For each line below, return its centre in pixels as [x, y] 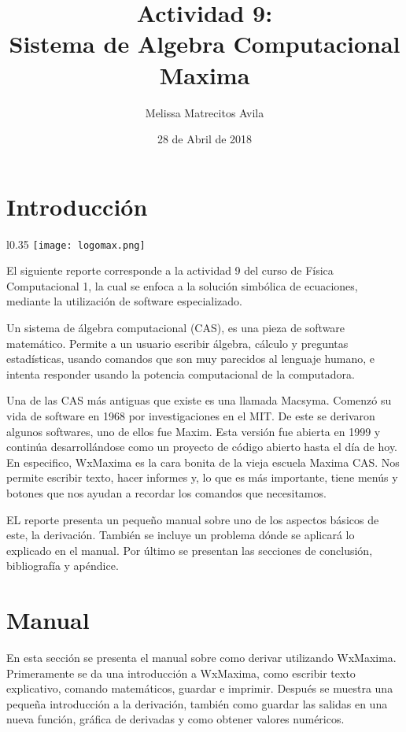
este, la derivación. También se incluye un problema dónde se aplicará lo [181, 535]
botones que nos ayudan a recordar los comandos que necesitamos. [166, 493]
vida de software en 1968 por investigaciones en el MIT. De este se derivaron [191, 416]
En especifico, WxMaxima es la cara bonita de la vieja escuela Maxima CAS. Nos [203, 462]
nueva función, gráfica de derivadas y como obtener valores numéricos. [175, 719]
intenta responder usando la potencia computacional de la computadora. [181, 373]
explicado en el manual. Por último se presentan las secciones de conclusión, [190, 550]
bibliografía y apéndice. [63, 566]
